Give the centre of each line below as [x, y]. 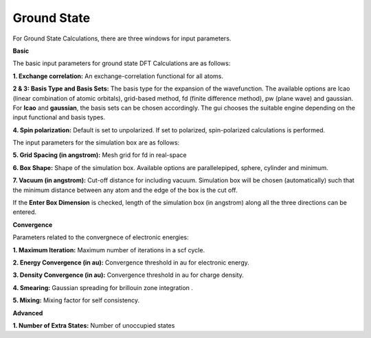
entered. [25, 212]
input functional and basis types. [59, 117]
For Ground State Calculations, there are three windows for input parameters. [122, 38]
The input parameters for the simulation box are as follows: [96, 143]
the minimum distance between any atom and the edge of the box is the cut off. [125, 190]
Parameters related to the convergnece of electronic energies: [101, 237]
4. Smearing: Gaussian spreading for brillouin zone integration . [103, 287]
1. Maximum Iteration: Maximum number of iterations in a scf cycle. [109, 250]
